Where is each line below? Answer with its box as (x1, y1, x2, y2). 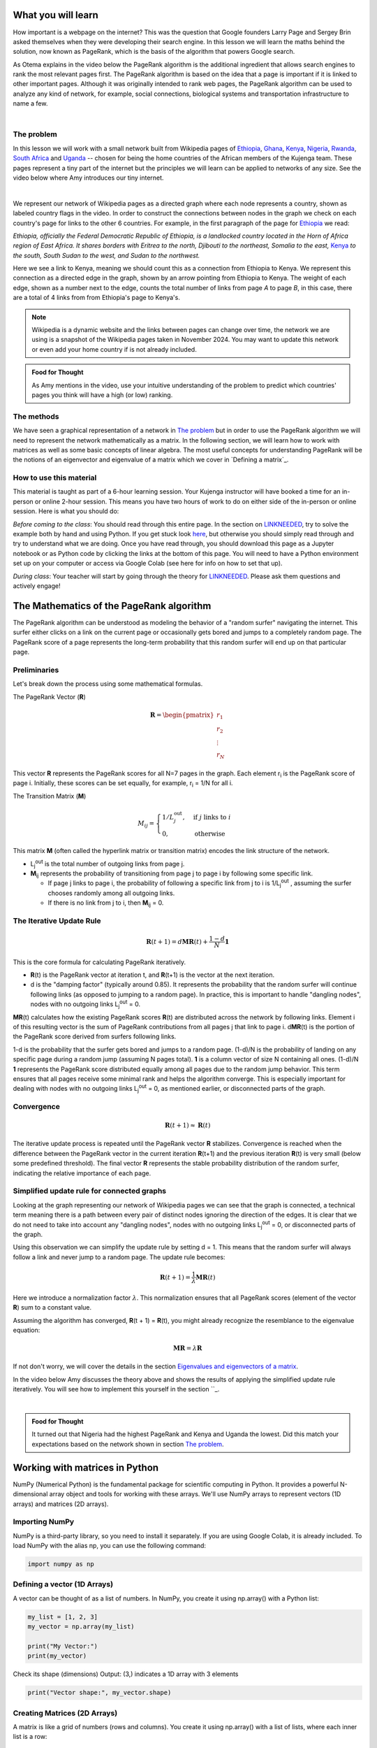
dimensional (13, 1490, 48, 1498)
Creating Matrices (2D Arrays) (13, 1708, 118, 1718)
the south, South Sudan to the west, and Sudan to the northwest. (13, 251, 200, 259)
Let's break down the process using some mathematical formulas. (13, 680, 203, 688)
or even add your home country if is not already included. (31, 345, 197, 353)
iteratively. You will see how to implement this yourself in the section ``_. (13, 1385, 220, 1394)
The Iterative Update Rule (13, 916, 101, 926)
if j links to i (193, 813, 231, 821)
